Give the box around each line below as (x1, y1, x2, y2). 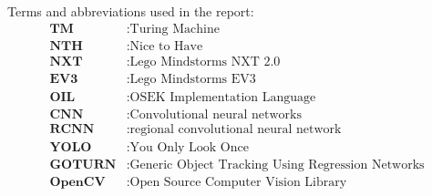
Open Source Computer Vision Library (129, 175, 347, 189)
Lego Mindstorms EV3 (129, 72, 256, 86)
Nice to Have (129, 39, 203, 53)
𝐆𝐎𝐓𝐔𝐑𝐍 (49, 158, 117, 171)
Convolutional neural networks (129, 108, 302, 121)
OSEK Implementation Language (129, 90, 316, 104)
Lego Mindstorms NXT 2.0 (129, 55, 281, 68)
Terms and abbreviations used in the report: (7, 2, 254, 20)
